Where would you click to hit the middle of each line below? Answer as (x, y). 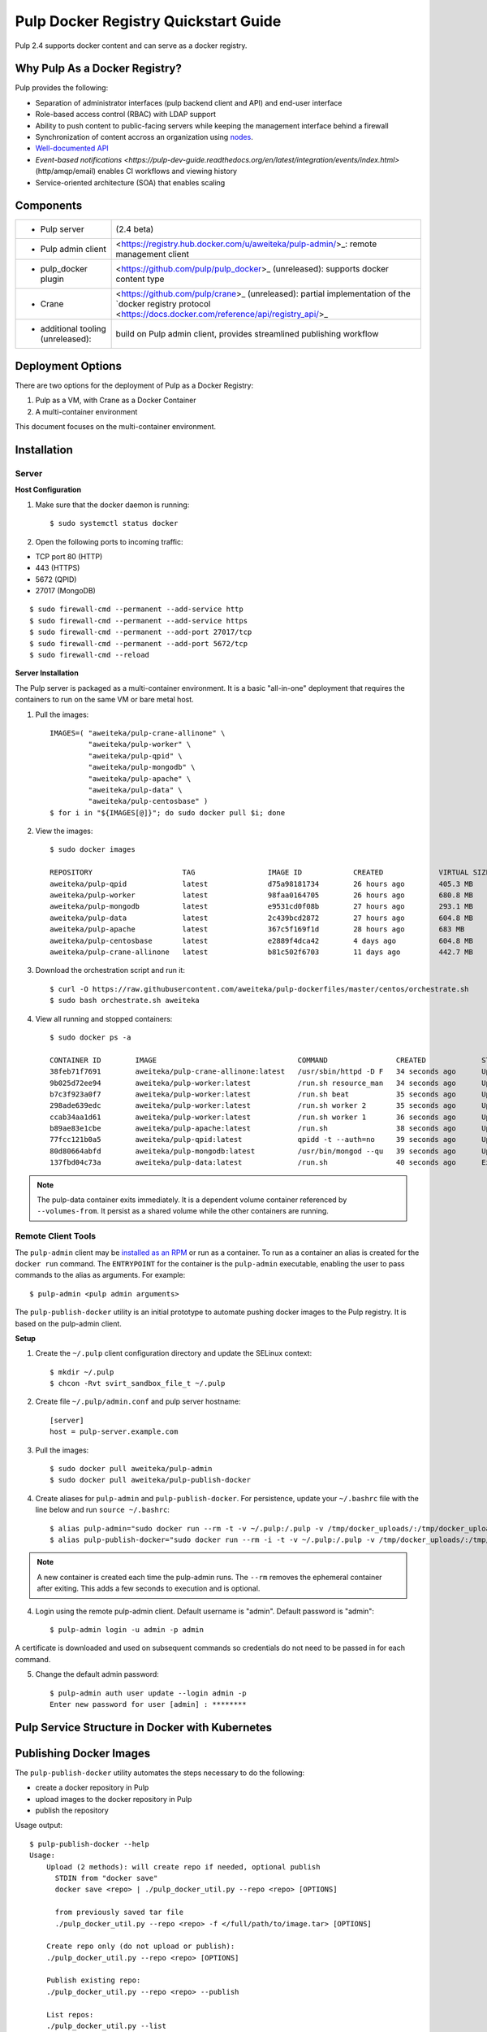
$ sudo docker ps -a (91, 1037)
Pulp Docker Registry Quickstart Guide (148, 21)
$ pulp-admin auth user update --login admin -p (148, 1693)
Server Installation (47, 673)
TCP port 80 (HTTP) (69, 556)
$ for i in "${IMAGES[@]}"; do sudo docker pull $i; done (168, 812)
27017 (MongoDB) (66, 591)
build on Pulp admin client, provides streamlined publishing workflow (247, 334)
